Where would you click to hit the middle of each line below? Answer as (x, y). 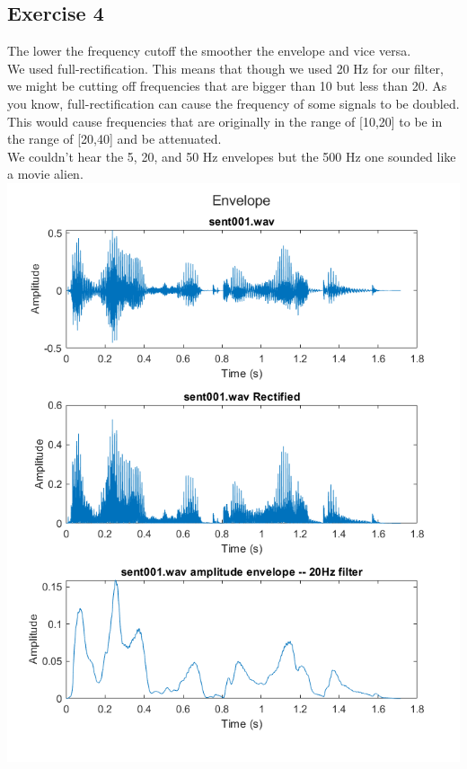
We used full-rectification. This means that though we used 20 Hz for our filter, (225, 68)
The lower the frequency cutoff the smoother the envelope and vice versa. (209, 51)
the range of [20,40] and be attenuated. (115, 139)
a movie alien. (45, 174)
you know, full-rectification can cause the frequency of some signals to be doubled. (233, 103)
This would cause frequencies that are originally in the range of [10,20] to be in (225, 121)
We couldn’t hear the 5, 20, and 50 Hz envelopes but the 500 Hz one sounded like (232, 156)
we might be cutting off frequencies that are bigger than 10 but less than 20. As (227, 86)
